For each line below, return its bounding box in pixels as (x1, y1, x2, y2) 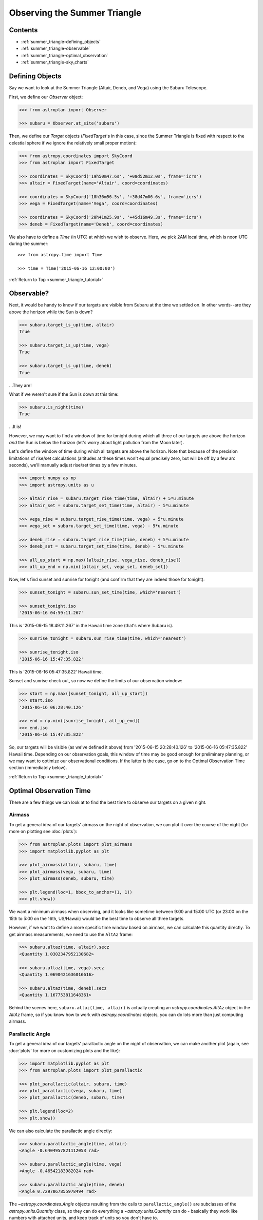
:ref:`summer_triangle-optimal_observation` (21, 52, 108, 58)
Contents (9, 26, 38, 34)
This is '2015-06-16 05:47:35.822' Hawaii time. (9, 669, 103, 674)
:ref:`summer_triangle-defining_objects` (21, 39, 101, 45)
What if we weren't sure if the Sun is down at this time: (9, 391, 119, 397)
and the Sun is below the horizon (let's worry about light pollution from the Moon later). (9, 440, 184, 446)
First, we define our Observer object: (9, 94, 83, 100)
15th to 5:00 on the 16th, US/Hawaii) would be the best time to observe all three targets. (9, 915, 185, 921)
